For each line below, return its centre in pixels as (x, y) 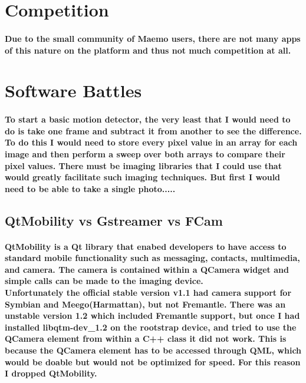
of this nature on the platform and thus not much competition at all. (148, 50)
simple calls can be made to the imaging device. (104, 281)
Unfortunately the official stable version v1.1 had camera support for (148, 293)
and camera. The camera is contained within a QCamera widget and (147, 269)
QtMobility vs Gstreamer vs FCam (114, 220)
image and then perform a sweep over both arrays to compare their (145, 153)
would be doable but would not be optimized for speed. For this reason (153, 361)
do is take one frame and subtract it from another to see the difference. (153, 131)
